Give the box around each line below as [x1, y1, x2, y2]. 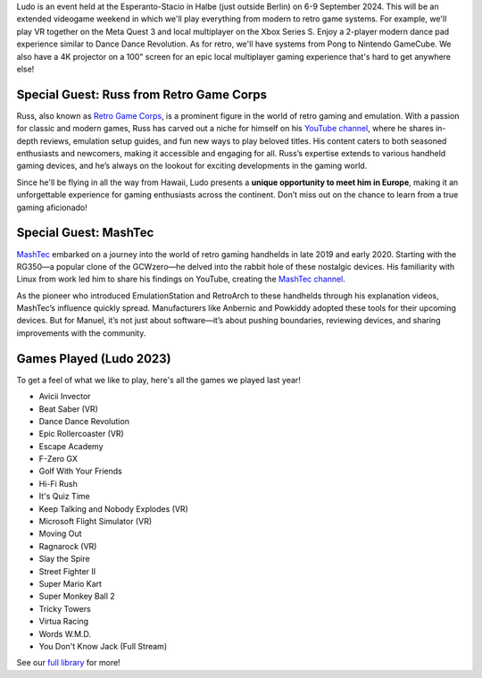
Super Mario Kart [38, 579, 103, 589]
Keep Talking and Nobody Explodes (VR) [38, 503, 189, 514]
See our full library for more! [16, 657, 120, 668]
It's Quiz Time [38, 491, 90, 502]
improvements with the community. [16, 327, 146, 339]
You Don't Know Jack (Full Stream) [38, 640, 168, 651]
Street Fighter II [38, 565, 96, 576]
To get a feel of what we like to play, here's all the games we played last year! [16, 374, 301, 385]
